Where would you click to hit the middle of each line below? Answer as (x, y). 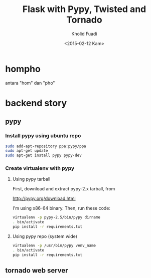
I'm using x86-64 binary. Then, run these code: (61, 208)
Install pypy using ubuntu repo (43, 136)
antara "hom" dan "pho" (30, 83)
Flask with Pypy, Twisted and (84, 9)
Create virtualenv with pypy (40, 168)
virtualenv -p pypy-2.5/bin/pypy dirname (56, 217)
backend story (36, 103)
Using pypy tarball (31, 179)
